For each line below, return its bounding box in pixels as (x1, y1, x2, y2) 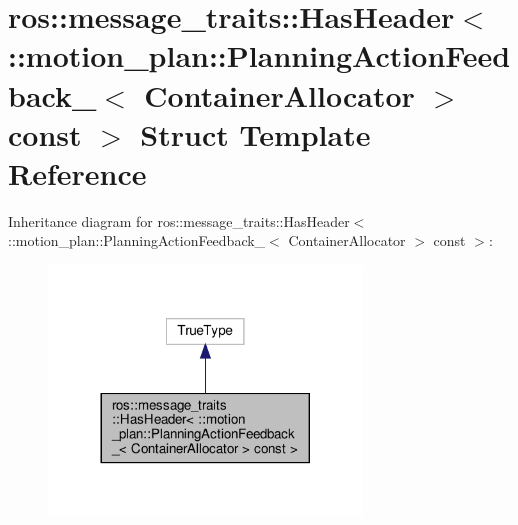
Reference (8, 152, 147, 193)
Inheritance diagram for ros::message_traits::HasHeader (8, 210, 350, 231)
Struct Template (140, 113, 371, 154)
